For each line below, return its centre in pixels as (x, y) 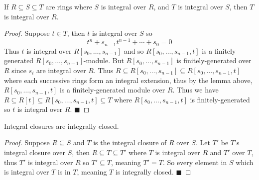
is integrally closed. (144, 172)
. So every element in (195, 162)
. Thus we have (195, 90)
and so (134, 50)
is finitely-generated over (214, 60)
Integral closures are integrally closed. (62, 126)
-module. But (104, 60)
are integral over (61, 70)
